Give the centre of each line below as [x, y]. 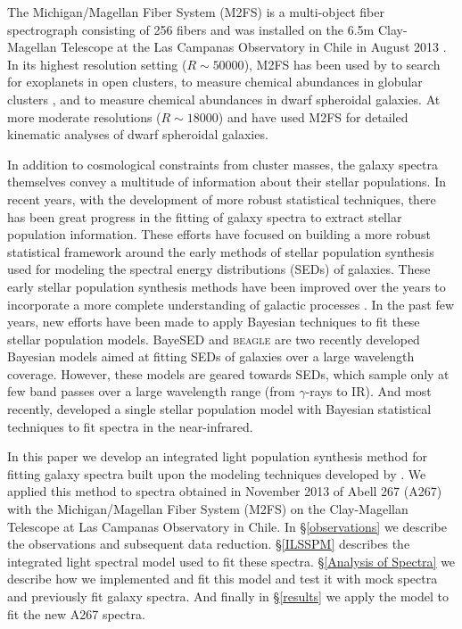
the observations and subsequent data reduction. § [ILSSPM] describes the [209, 544]
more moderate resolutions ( [84, 116]
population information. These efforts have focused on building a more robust [219, 234]
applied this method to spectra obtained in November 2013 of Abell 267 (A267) [225, 491]
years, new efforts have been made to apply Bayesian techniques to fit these [214, 322]
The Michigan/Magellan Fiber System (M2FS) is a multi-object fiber [196, 12]
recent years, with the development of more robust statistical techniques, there [222, 199]
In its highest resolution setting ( [97, 64]
